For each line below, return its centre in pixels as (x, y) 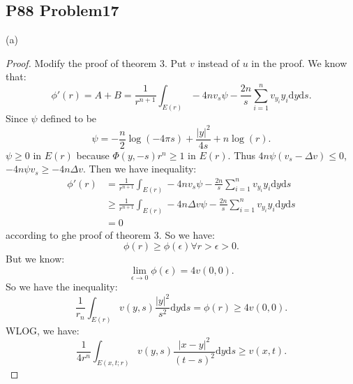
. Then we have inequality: (140, 169)
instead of (218, 62)
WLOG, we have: (43, 330)
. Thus (241, 155)
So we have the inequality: (62, 287)
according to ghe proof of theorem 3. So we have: (110, 234)
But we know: (35, 259)
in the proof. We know (299, 62)
